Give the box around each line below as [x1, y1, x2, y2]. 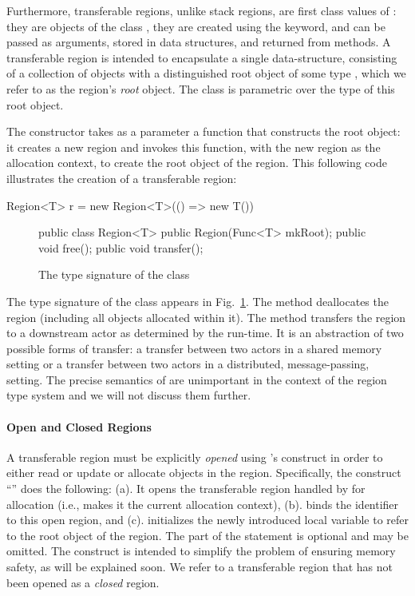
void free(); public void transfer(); [38, 239, 204, 256]
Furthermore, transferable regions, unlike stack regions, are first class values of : [6, 2, 397, 18]
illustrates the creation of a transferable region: [6, 169, 237, 186]
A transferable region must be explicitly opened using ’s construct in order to [6, 448, 383, 465]
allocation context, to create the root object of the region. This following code [6, 154, 387, 171]
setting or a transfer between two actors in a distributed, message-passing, [6, 356, 370, 372]
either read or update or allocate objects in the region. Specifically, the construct [6, 464, 401, 481]
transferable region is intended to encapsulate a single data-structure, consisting [6, 49, 397, 66]
